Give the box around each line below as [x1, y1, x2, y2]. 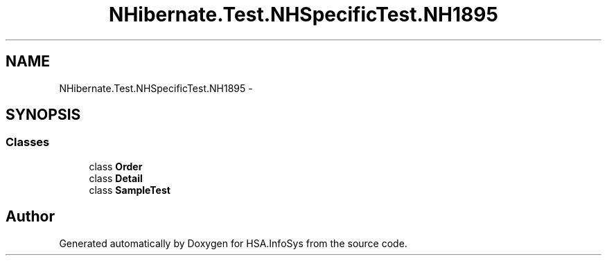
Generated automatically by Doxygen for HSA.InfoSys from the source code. [59, 237, 407, 249]
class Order [89, 160, 143, 172]
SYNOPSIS [6, 106, 81, 124]
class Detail [89, 172, 143, 184]
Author [6, 208, 55, 226]
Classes [6, 135, 50, 150]
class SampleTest [89, 183, 170, 196]
